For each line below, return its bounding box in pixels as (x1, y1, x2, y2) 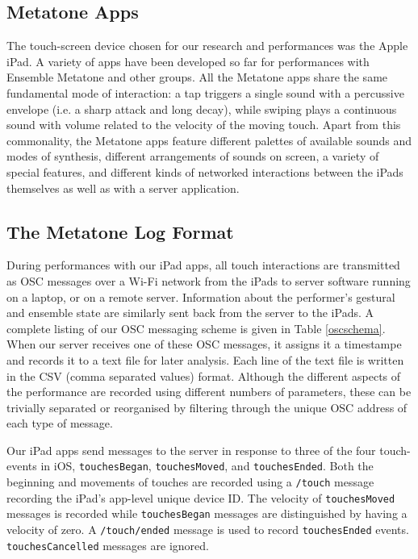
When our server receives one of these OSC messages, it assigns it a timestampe (6, 336, 402, 353)
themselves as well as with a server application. (6, 179, 240, 196)
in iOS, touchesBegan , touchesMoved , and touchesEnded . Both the (40, 457, 374, 474)
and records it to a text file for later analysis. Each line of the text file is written (6, 351, 404, 368)
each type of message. (6, 415, 113, 432)
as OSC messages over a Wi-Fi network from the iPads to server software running (6, 272, 411, 289)
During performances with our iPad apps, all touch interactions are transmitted (6, 257, 400, 273)
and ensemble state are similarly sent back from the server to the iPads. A (6, 304, 374, 321)
